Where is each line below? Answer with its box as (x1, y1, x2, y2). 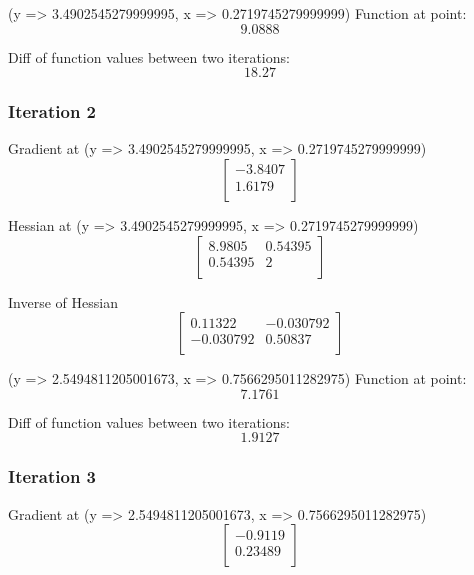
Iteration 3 (8, 464, 97, 489)
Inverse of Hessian (8, 291, 118, 312)
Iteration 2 (8, 99, 97, 124)
